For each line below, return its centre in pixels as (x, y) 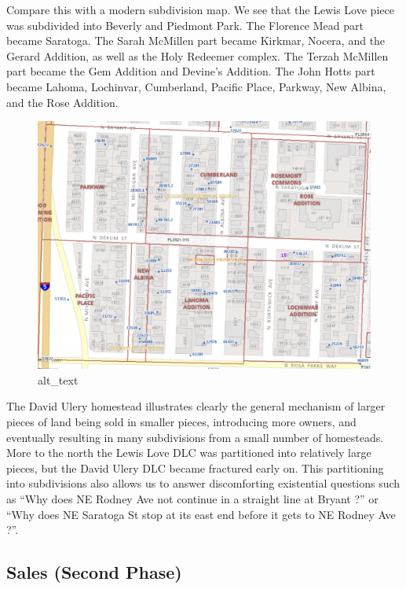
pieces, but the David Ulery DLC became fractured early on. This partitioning (195, 468)
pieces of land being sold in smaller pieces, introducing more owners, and (181, 422)
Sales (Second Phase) (94, 572)
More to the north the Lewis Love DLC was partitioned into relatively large (189, 453)
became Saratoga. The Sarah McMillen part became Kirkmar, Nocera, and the (196, 40)
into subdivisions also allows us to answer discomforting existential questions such (203, 483)
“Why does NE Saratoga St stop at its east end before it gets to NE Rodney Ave (201, 514)
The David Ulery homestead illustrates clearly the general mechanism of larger (196, 406)
